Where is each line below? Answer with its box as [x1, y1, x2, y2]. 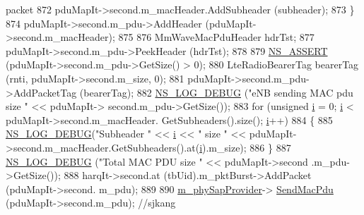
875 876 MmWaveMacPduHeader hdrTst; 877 [118, 30, 315, 44]
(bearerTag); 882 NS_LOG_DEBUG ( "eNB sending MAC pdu [79, 85, 353, 99]
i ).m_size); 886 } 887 [199, 140, 291, 154]
